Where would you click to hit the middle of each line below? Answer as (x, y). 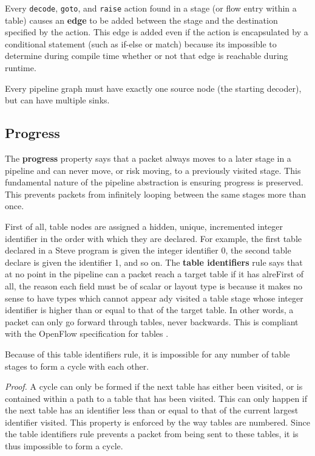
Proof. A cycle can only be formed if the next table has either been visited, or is (154, 386)
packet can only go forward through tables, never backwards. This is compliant (152, 321)
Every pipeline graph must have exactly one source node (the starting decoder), (153, 88)
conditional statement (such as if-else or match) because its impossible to (141, 43)
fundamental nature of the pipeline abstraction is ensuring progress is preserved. (154, 182)
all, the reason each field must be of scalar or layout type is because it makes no (154, 285)
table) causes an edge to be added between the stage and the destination (141, 20)
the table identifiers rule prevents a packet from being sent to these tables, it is (152, 434)
